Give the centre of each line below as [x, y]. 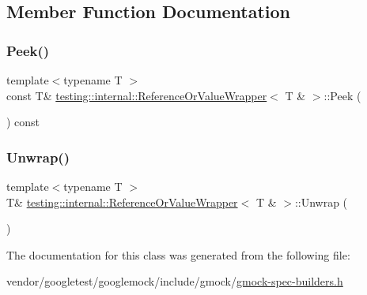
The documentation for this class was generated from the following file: [178, 254]
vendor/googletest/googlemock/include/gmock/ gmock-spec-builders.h [175, 281]
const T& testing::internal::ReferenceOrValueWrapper [137, 95]
